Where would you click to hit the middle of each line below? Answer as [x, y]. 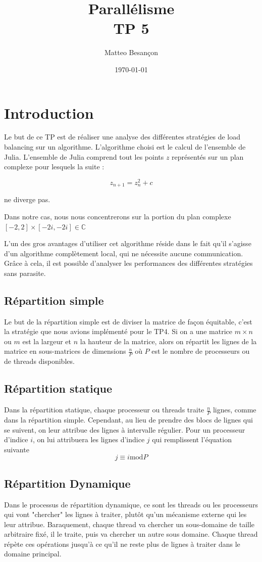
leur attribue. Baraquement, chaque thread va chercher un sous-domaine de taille [129, 524]
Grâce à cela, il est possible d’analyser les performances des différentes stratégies [128, 263]
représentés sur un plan [208, 156]
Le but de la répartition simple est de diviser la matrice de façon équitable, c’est [128, 321]
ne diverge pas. [27, 199]
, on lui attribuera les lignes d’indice [89, 439]
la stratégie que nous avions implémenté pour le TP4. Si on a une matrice [118, 331]
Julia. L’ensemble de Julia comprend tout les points [84, 156]
